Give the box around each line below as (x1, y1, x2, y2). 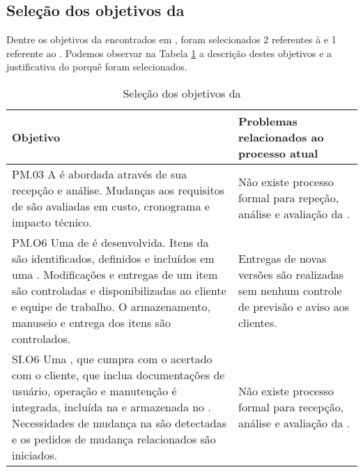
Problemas (238, 112, 298, 129)
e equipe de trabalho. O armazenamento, (12, 298, 210, 314)
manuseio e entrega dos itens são (12, 314, 171, 330)
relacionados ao (238, 128, 324, 145)
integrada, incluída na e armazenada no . (12, 398, 211, 415)
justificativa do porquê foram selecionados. (6, 59, 187, 74)
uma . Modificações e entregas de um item (12, 266, 218, 282)
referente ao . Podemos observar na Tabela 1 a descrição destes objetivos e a (6, 45, 332, 60)
